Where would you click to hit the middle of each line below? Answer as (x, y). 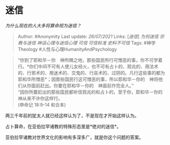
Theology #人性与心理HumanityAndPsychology (67, 49)
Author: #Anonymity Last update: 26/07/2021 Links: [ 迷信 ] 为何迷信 (88, 36)
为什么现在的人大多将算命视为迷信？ (43, 26)
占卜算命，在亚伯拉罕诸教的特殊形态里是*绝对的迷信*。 (63, 126)
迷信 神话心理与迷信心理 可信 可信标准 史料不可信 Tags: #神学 (91, 43)
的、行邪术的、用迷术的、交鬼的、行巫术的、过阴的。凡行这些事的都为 (91, 72)
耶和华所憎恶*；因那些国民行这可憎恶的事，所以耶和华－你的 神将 (88, 79)
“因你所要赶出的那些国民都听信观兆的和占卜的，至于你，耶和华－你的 (90, 92)
